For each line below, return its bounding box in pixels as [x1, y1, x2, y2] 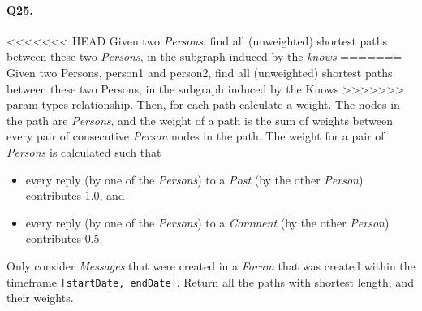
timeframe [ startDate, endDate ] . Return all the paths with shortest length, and [6, 273, 414, 290]
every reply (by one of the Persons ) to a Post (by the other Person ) [25, 171, 364, 188]
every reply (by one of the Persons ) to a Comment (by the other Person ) [25, 214, 390, 231]
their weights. [6, 289, 74, 306]
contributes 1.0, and [25, 187, 125, 204]
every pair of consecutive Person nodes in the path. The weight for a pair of [6, 127, 385, 145]
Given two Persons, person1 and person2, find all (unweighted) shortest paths [6, 63, 393, 80]
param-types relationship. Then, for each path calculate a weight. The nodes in [6, 96, 400, 113]
